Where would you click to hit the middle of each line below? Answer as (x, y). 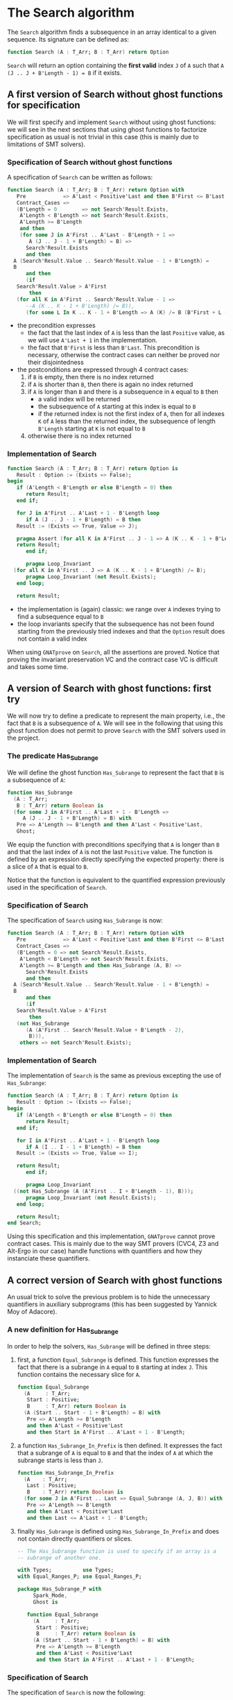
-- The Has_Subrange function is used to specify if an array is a (116, 1551)
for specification (44, 105)
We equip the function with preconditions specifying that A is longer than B (113, 844)
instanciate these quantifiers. (49, 1258)
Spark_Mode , (50, 1596)
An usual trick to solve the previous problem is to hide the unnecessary (109, 1297)
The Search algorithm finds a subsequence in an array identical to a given (112, 32)
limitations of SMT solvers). (46, 144)
